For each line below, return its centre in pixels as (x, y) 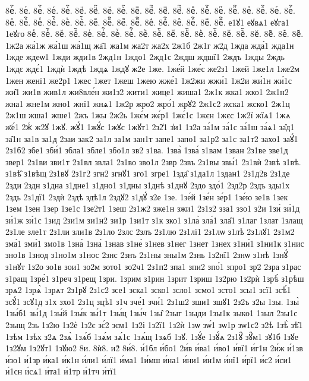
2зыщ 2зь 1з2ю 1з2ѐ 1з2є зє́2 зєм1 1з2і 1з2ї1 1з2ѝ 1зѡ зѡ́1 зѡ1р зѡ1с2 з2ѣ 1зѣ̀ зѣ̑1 (154, 325)
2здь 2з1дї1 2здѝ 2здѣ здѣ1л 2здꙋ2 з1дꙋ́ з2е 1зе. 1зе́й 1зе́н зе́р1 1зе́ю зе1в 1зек (147, 196)
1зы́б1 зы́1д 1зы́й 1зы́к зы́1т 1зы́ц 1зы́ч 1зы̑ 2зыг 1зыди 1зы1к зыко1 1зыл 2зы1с (152, 313)
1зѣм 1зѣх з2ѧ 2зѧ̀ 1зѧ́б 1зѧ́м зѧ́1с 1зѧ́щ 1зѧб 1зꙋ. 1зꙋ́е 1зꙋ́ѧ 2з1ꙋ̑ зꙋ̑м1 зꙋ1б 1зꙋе (152, 336)
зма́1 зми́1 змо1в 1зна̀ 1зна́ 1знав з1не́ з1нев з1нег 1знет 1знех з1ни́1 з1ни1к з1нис (155, 243)
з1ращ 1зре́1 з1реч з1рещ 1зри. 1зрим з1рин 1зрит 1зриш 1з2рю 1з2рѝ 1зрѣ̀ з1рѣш (155, 278)
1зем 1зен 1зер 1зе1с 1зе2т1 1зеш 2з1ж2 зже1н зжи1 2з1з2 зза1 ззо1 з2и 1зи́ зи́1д (153, 208)
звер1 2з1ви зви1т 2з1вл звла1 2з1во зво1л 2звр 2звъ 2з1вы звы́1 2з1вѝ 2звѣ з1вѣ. (153, 161)
